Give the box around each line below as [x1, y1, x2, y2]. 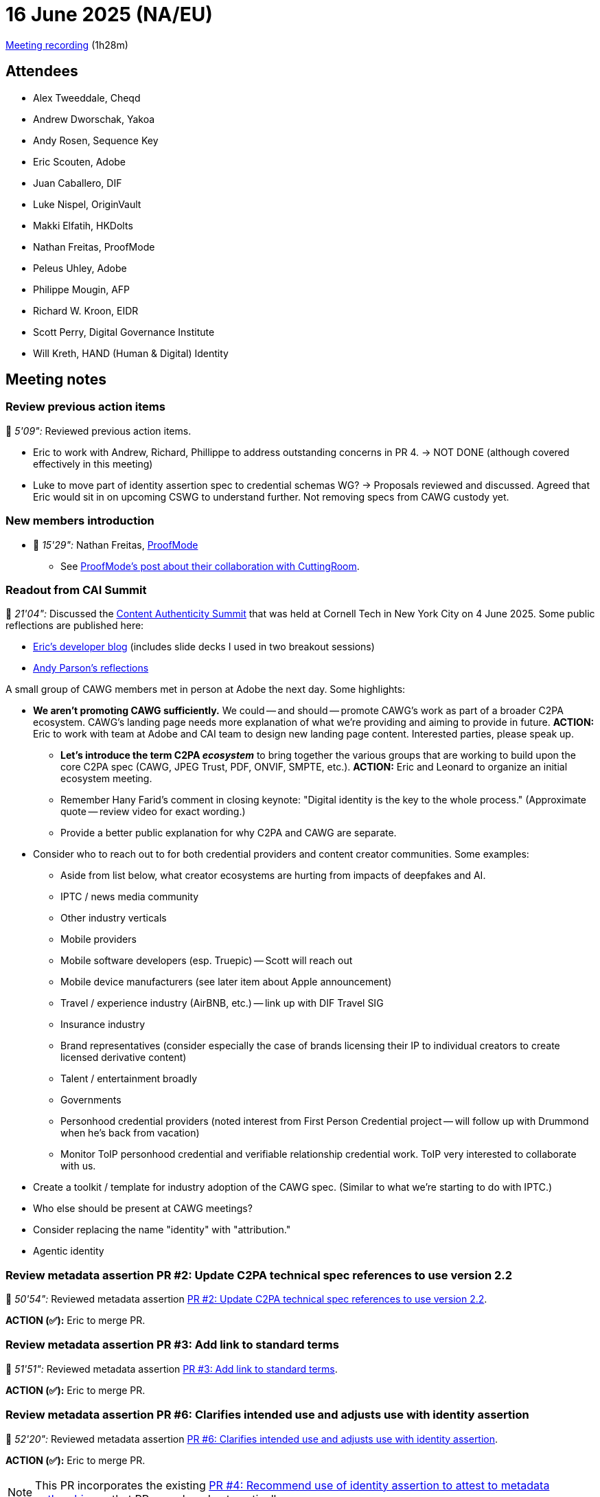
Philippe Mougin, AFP [33, 283, 130, 295]
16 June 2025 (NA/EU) [5, 3, 213, 26]
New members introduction [5, 514, 154, 528]
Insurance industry [60, 1018, 146, 1031]
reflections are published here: [5, 619, 144, 632]
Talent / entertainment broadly [60, 1073, 198, 1085]
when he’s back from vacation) [60, 1127, 200, 1139]
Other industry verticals [60, 912, 167, 924]
